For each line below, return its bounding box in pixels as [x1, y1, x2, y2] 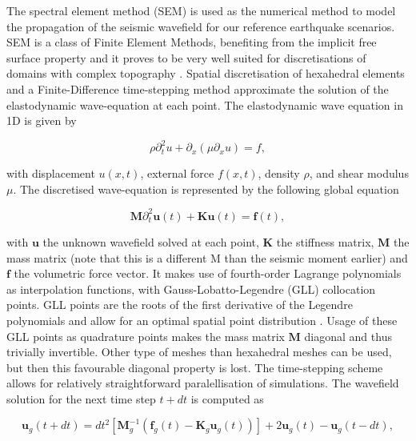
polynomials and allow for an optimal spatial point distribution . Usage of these [6, 311, 398, 328]
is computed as [190, 390, 264, 407]
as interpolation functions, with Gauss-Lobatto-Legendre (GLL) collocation [6, 280, 376, 297]
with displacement [6, 165, 95, 182]
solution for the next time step [6, 390, 156, 407]
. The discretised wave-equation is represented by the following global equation [13, 180, 399, 197]
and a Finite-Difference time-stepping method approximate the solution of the [6, 80, 389, 97]
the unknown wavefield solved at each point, [42, 233, 259, 250]
